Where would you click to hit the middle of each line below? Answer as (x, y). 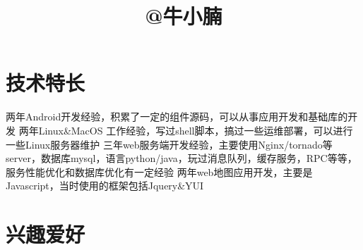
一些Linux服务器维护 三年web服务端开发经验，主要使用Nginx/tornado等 (169, 144)
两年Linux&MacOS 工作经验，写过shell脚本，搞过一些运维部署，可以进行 (186, 130)
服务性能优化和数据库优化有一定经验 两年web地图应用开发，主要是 (159, 171)
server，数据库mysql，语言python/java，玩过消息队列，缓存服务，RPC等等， (181, 158)
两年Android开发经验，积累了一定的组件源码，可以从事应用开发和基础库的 (177, 117)
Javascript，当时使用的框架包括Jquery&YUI (105, 186)
